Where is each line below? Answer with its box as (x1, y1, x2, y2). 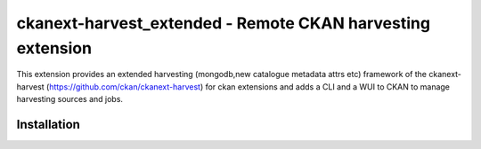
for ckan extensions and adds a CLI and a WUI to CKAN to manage (205, 81, 450, 92)
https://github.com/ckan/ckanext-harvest (49, 81, 200, 92)
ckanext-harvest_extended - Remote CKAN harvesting (16, 13, 431, 33)
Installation (16, 116, 80, 132)
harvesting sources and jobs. (16, 94, 124, 105)
